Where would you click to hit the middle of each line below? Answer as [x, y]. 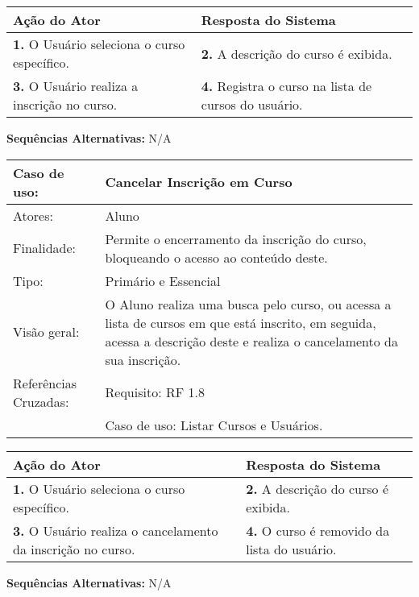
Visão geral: [46, 332]
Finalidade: [45, 248]
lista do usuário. [291, 549]
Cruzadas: [41, 401]
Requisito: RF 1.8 [155, 392]
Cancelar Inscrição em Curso [199, 182]
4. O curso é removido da [318, 530]
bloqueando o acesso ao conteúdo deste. [216, 257]
